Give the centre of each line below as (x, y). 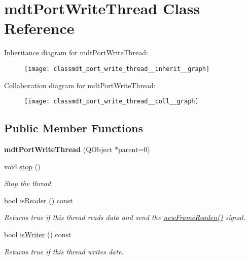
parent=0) (134, 149)
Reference (39, 28)
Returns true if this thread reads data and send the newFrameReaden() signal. (125, 217)
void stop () (22, 166)
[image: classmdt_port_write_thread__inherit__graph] (117, 69)
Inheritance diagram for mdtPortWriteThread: (76, 52)
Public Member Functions (74, 128)
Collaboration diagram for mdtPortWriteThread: (80, 85)
